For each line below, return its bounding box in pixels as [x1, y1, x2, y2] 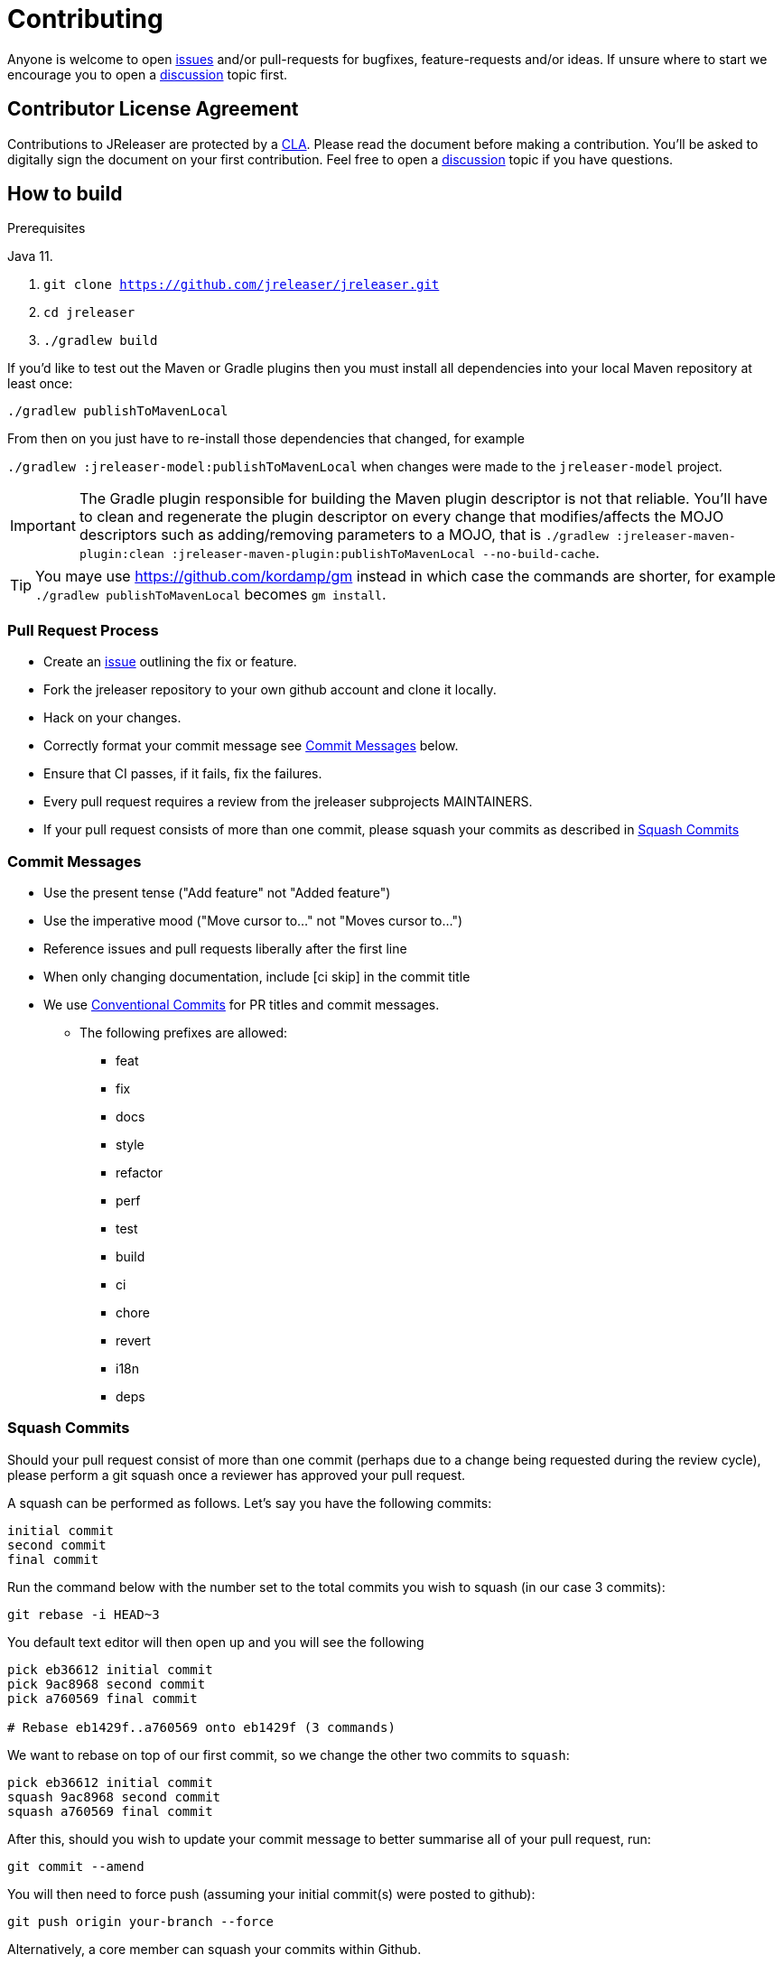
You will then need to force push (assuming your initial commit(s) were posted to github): [7, 1885, 536, 1902]
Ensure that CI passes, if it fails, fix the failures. [43, 766, 322, 782]
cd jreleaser [43, 305, 135, 321]
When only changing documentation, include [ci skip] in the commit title [43, 968, 471, 984]
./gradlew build [43, 333, 158, 349]
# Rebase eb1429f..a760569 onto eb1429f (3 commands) [7, 1719, 396, 1735]
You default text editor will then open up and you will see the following [7, 1634, 424, 1650]
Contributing [7, 4, 163, 34]
